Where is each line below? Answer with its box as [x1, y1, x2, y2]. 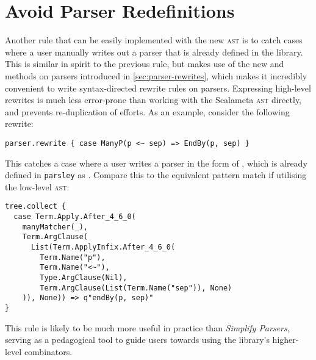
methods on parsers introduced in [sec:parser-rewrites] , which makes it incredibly [5, 69, 307, 82]
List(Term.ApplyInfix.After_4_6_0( [31, 243, 176, 251]
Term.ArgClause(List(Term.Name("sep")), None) [40, 283, 232, 292]
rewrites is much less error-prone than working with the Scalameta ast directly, [5, 93, 301, 106]
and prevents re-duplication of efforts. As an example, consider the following [5, 105, 290, 118]
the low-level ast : [5, 180, 70, 193]
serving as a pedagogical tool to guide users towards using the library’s [5, 333, 270, 346]
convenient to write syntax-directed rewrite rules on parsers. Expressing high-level [5, 81, 311, 94]
